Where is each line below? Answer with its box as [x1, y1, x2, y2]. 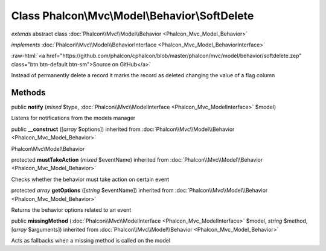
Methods [11, 87, 46, 98]
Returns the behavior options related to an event [11, 206, 132, 214]
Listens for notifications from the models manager [11, 115, 136, 122]
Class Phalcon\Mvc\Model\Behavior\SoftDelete [11, 9, 254, 22]
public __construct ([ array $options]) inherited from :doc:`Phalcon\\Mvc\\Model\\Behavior [11, 125, 235, 133]
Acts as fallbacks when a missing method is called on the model [11, 237, 171, 244]
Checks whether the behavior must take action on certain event [11, 176, 170, 183]
